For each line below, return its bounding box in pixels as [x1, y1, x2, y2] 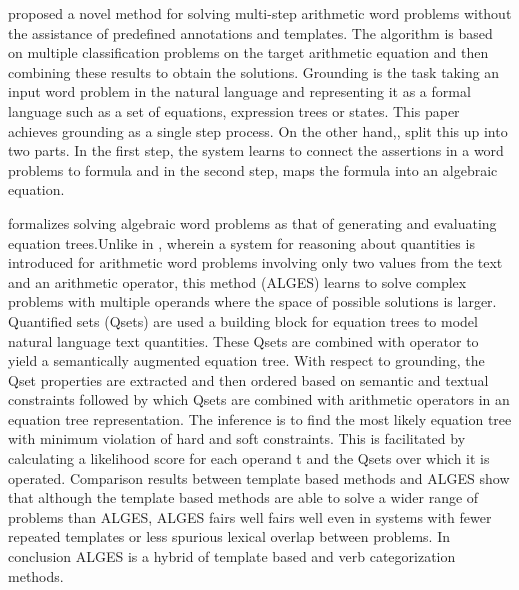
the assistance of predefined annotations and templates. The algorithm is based [8, 22, 493, 43]
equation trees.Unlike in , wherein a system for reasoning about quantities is [8, 232, 475, 253]
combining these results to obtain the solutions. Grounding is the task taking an [8, 61, 500, 82]
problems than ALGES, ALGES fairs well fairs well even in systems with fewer [8, 506, 492, 527]
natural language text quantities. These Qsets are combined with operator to [8, 330, 479, 351]
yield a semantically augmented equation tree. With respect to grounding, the [8, 350, 485, 371]
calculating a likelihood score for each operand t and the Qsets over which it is [8, 448, 490, 469]
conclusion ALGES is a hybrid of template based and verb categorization [8, 546, 456, 567]
